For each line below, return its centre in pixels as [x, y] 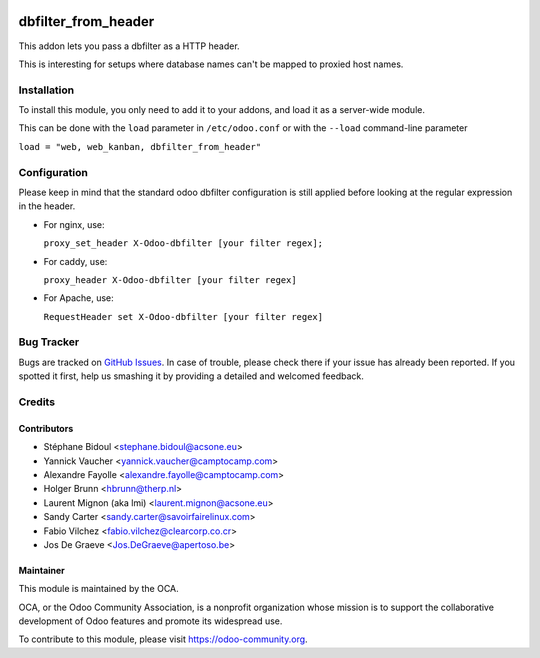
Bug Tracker [49, 342]
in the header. [47, 206]
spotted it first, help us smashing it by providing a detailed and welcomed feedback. [191, 376]
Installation [46, 90]
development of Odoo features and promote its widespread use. [150, 621]
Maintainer [41, 570]
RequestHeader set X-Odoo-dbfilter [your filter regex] [183, 316]
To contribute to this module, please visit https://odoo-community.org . [163, 639]
